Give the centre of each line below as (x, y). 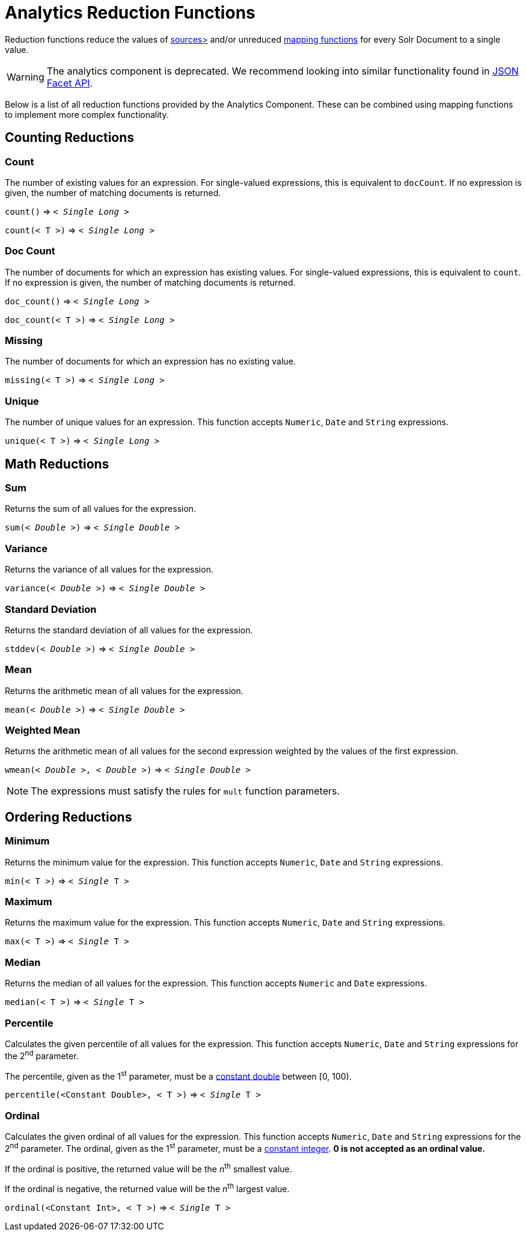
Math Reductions (57, 464)
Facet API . (70, 83)
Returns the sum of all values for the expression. (101, 509)
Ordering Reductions (69, 817)
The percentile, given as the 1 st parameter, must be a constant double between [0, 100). (178, 1075)
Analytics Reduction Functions (130, 13)
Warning (26, 77)
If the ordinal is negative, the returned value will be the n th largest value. (147, 1188)
